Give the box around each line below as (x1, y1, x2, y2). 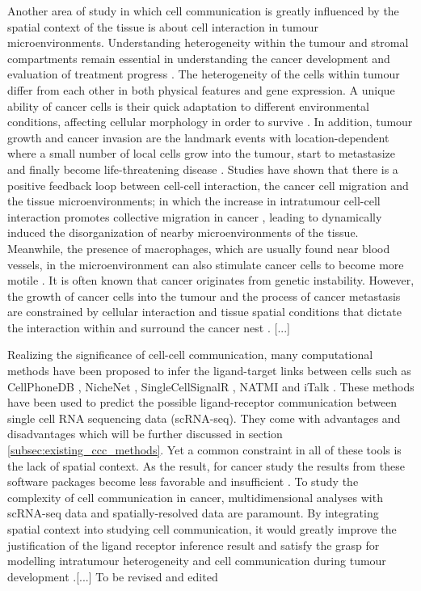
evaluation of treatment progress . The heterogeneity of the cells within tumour (7, 65, 400, 82)
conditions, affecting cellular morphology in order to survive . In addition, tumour (7, 113, 413, 130)
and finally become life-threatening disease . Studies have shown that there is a (7, 160, 398, 177)
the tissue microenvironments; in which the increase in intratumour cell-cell (7, 192, 381, 209)
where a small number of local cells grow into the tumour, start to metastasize (7, 145, 396, 162)
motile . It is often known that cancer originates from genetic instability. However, (7, 272, 415, 289)
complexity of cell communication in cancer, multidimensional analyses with (7, 488, 383, 505)
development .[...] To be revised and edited (7, 568, 218, 585)
